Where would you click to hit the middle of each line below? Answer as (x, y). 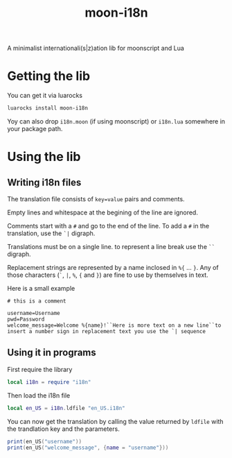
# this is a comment (37, 301)
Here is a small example (41, 288)
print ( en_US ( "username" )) (44, 441)
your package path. (35, 129)
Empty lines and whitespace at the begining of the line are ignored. (103, 212)
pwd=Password (26, 319)
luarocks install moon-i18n (48, 108)
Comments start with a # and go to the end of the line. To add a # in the (108, 226)
